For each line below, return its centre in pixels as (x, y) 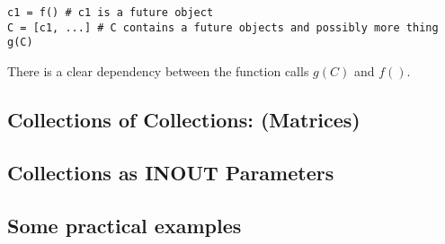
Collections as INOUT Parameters (171, 172)
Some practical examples (125, 225)
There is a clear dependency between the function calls (158, 70)
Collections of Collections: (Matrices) (184, 119)
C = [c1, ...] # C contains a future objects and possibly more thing (223, 27)
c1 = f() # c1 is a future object (111, 13)
